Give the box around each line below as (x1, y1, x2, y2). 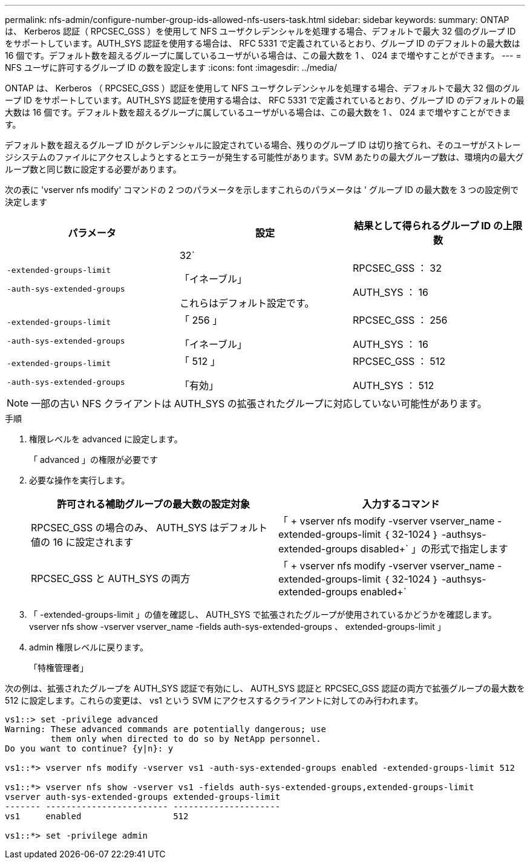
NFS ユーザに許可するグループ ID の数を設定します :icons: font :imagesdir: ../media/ (5, 62, 337, 73)
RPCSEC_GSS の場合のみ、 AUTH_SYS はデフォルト (31, 522, 268, 534)
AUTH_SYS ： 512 (352, 379, 434, 391)
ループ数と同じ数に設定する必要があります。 (5, 164, 182, 174)
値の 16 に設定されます (31, 536, 134, 548)
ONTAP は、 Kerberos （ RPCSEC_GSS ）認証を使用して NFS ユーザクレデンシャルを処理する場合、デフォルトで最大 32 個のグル (5, 83, 520, 93)
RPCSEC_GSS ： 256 (352, 314, 448, 326)
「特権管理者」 (29, 663, 88, 673)
